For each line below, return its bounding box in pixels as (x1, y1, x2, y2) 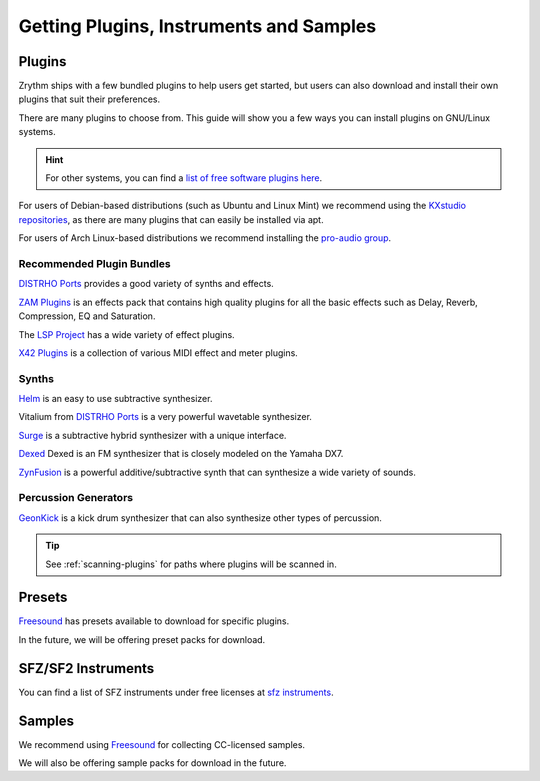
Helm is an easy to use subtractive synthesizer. (18, 393, 213, 405)
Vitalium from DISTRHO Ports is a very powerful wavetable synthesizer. (18, 411, 312, 423)
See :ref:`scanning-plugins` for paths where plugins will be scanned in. (45, 558, 337, 570)
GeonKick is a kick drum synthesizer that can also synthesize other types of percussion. (18, 511, 382, 524)
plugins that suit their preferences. (18, 93, 161, 105)
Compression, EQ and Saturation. (18, 310, 156, 322)
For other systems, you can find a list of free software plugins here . (45, 172, 323, 184)
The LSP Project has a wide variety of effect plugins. (18, 328, 235, 340)
